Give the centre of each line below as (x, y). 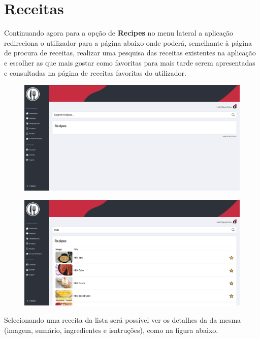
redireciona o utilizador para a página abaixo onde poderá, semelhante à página (128, 42)
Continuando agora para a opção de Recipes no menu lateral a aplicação (119, 33)
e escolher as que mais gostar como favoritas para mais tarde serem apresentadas (130, 62)
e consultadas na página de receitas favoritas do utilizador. (95, 72)
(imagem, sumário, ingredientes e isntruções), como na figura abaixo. (111, 330)
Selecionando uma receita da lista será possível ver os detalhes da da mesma (123, 319)
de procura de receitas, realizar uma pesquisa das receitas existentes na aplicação (130, 53)
